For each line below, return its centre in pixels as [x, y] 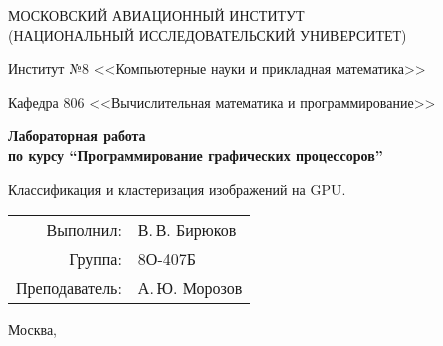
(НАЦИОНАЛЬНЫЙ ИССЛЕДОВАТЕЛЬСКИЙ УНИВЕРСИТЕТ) [207, 34]
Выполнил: [84, 230]
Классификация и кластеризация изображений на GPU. [177, 188]
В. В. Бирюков [187, 230]
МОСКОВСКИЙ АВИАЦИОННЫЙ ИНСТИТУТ [156, 15]
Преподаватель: [69, 288]
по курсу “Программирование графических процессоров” [195, 154]
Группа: [95, 259]
